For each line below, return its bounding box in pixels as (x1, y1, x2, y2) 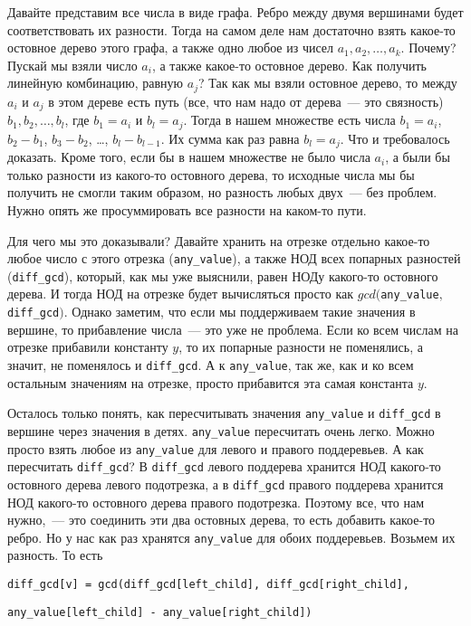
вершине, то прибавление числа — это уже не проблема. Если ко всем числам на (7, 319, 458, 338)
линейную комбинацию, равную (7, 73, 184, 92)
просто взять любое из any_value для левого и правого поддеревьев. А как (7, 439, 424, 458)
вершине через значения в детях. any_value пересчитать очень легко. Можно (7, 421, 435, 440)
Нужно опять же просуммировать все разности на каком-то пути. (7, 200, 367, 219)
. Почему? (400, 38, 457, 57)
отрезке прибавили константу (7, 337, 168, 356)
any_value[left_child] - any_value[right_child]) (7, 605, 312, 619)
